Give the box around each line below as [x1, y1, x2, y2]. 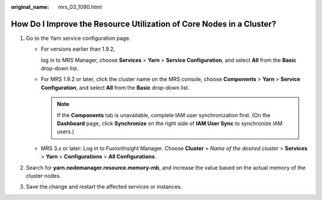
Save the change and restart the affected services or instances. [26, 183, 182, 190]
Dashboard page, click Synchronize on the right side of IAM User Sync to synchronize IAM [57, 120, 283, 127]
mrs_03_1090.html [58, 4, 103, 10]
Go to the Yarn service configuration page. [26, 35, 131, 42]
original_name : [11, 4, 49, 10]
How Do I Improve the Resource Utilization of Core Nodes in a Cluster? [11, 18, 277, 29]
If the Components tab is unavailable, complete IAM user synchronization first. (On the [57, 111, 271, 118]
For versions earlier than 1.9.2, [41, 45, 116, 53]
